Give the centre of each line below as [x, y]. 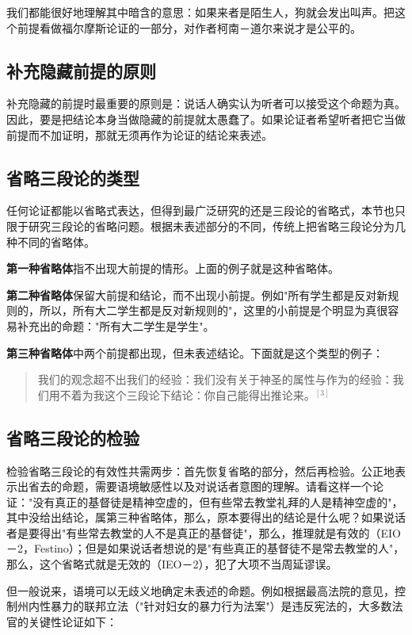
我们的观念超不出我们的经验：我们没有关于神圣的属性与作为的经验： [215, 379]
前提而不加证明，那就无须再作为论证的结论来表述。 [139, 134]
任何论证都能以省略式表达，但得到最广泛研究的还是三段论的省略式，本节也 [200, 210]
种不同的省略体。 [51, 241]
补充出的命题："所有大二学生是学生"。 [116, 325]
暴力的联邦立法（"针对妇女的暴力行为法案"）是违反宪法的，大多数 [221, 606]
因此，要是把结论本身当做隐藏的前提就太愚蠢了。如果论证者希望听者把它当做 [206, 119]
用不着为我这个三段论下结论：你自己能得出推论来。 [182, 394]
